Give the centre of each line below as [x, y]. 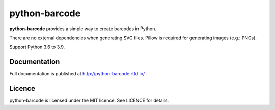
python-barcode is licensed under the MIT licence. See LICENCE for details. [89, 101]
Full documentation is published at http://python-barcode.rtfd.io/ [77, 74]
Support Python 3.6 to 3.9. [37, 47]
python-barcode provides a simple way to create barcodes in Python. [83, 29]
